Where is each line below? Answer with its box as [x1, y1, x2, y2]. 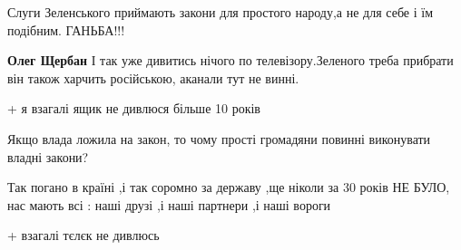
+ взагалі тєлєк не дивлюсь [7, 226, 160, 245]
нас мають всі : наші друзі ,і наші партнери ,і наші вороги [7, 195, 331, 214]
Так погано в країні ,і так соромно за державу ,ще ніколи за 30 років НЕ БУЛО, [7, 178, 450, 197]
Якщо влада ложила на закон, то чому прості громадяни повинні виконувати [7, 129, 431, 148]
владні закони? [7, 147, 89, 166]
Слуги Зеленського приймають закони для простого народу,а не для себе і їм [7, 3, 434, 21]
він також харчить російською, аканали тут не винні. [7, 68, 299, 87]
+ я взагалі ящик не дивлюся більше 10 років [7, 99, 260, 118]
